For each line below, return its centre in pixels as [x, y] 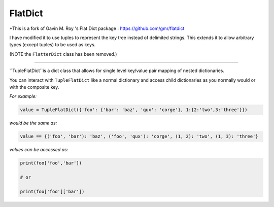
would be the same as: [33, 123]
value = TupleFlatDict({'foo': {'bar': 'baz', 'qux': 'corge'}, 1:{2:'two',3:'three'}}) [134, 110]
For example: [23, 96]
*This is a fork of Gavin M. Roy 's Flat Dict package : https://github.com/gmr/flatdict [97, 28]
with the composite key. [34, 87]
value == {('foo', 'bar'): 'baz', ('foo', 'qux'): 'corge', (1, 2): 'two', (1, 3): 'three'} [139, 136]
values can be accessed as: [39, 150]
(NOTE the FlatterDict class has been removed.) [63, 54]
